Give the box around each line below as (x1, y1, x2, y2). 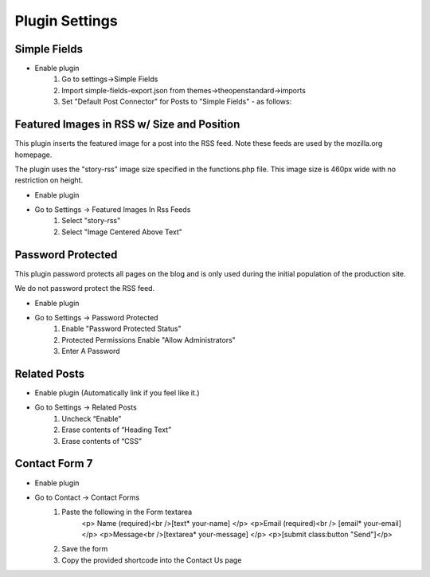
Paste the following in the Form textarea (61, 507, 193, 517)
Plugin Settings (14, 12, 119, 29)
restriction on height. (14, 175, 84, 185)
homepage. (14, 150, 53, 159)
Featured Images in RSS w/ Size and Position (14, 118, 240, 131)
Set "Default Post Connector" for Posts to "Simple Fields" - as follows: (61, 96, 292, 107)
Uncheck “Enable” (61, 414, 122, 423)
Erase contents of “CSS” (61, 436, 143, 446)
